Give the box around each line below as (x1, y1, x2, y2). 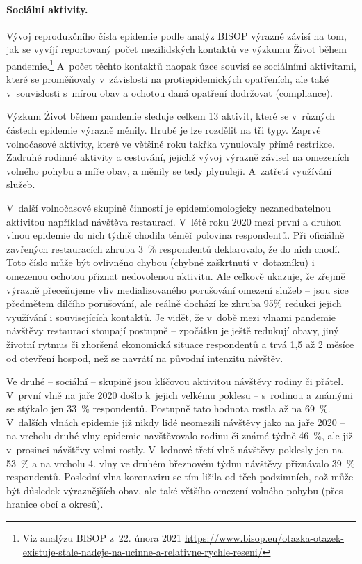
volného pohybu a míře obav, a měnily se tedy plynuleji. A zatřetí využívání (6, 163, 332, 178)
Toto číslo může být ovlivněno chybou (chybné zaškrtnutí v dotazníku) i (6, 255, 315, 269)
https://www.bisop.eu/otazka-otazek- (184, 531, 345, 545)
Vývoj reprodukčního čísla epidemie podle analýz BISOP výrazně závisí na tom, (6, 28, 347, 42)
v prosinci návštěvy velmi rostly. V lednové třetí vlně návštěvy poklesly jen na (6, 442, 343, 457)
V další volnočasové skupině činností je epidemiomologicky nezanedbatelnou (6, 200, 331, 214)
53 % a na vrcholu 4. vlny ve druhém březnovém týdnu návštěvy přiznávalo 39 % (6, 455, 355, 470)
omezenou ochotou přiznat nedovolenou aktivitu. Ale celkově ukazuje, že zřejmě (6, 268, 345, 283)
